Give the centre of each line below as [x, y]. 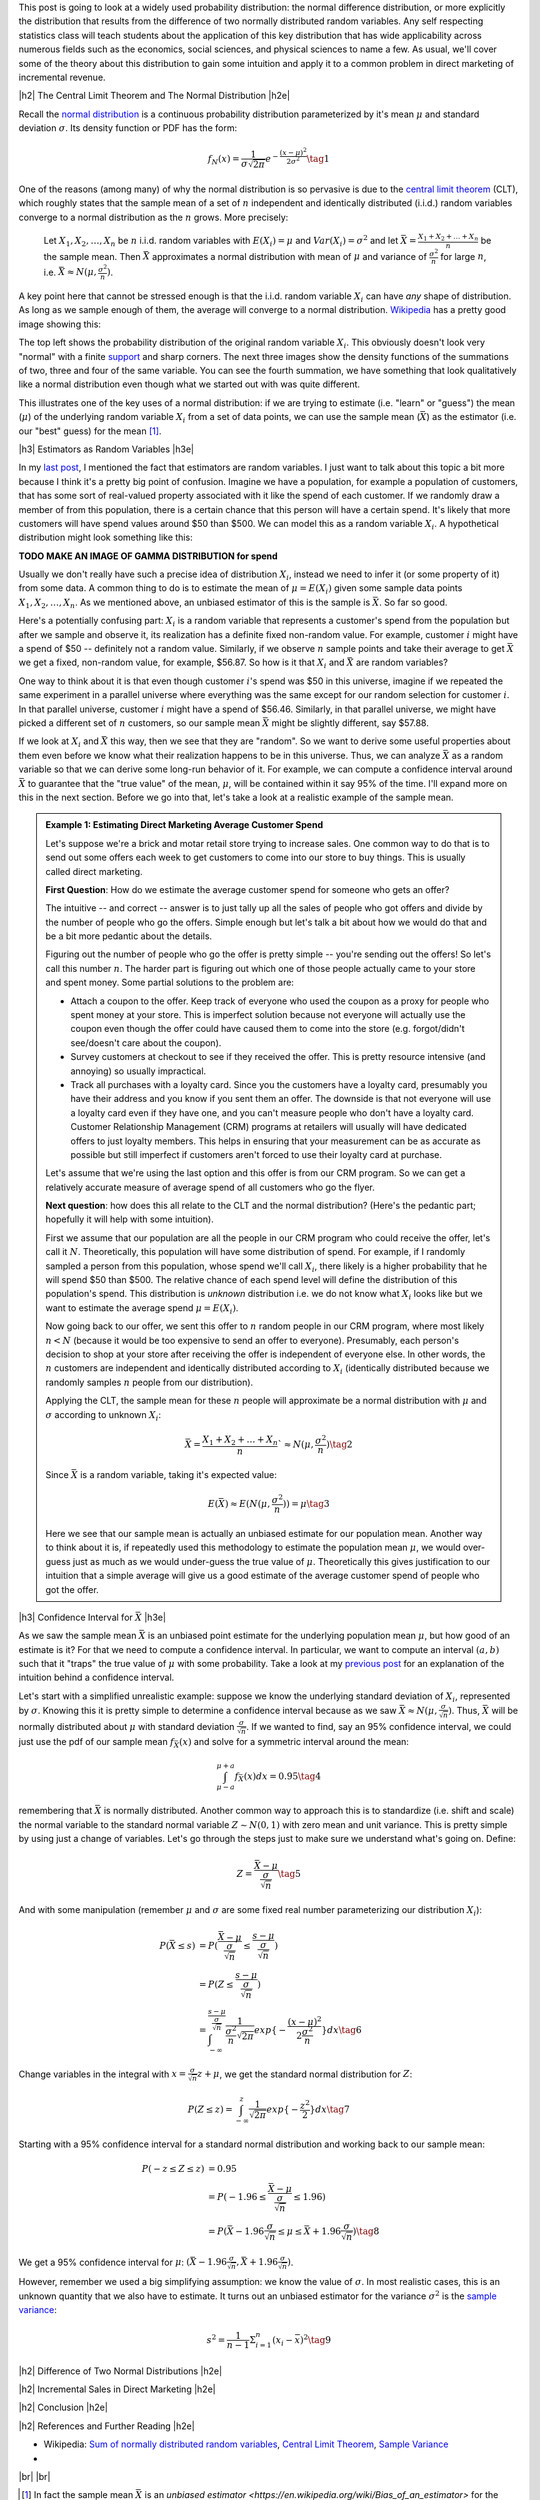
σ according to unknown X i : [103, 1415]
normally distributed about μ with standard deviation [126, 1726]
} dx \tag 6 [341, 2030]
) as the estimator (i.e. [471, 417]
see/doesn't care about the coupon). [146, 1042]
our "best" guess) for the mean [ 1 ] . [90, 431]
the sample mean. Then [92, 256]
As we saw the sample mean [77, 1636]
